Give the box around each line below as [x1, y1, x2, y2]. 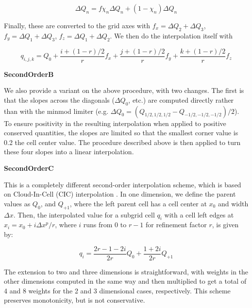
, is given [212, 219, 239, 230]
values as [4, 198, 31, 208]
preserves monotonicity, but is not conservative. [4, 295, 145, 305]
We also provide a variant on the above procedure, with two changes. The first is [4, 85, 244, 95]
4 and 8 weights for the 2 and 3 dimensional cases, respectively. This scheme [4, 285, 231, 295]
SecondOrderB [4, 69, 54, 79]
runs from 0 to [83, 219, 127, 230]
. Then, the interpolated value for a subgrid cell [13, 209, 155, 219]
